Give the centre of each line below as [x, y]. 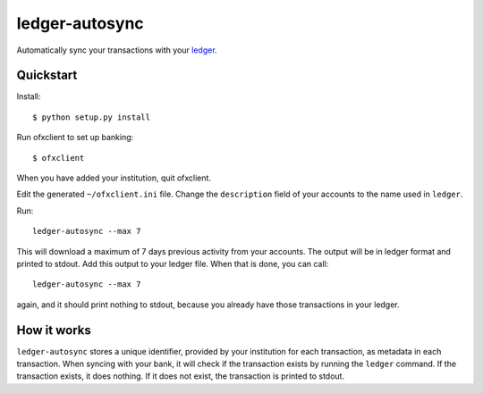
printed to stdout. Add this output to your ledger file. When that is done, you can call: [173, 263]
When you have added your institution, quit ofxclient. [114, 178]
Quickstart [47, 75]
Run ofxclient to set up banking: [75, 138]
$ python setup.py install [92, 117]
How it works [54, 330]
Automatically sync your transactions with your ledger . [117, 50]
